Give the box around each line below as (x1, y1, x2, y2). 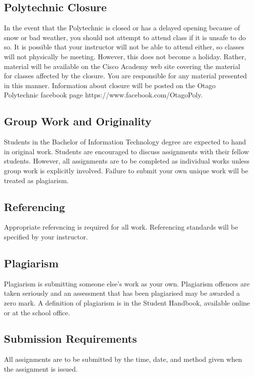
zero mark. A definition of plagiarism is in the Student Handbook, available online (4, 297, 250, 307)
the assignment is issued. (4, 363, 78, 374)
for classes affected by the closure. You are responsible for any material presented (4, 71, 247, 81)
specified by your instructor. (4, 231, 88, 241)
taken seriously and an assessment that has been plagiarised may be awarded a (4, 288, 240, 298)
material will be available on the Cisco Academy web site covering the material (4, 61, 240, 71)
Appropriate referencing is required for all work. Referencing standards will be (4, 222, 238, 232)
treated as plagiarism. (4, 175, 69, 185)
